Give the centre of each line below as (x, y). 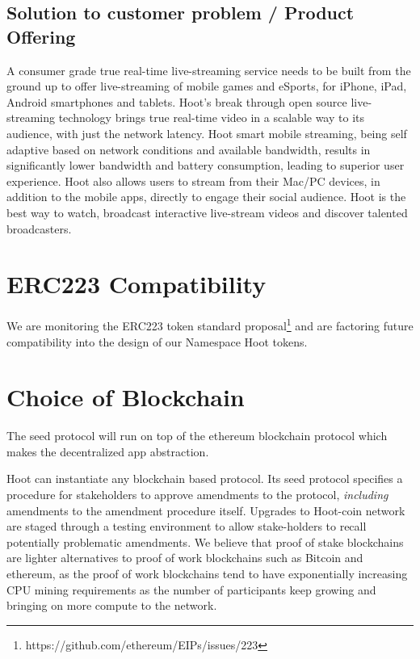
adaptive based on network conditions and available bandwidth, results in (189, 149)
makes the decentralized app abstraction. (108, 451)
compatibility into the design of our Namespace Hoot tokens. (157, 341)
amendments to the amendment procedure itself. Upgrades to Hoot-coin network (206, 510)
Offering (41, 36)
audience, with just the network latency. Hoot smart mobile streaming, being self (207, 133)
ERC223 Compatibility (136, 284)
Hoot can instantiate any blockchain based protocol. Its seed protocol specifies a (205, 479)
